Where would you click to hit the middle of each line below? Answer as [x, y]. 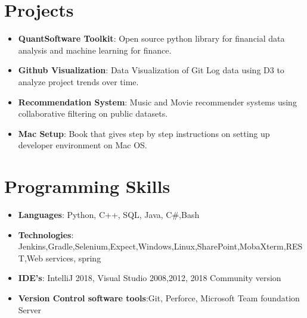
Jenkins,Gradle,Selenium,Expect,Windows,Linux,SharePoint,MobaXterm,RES [160, 246]
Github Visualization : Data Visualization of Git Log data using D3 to [151, 70]
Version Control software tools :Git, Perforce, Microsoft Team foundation [159, 297]
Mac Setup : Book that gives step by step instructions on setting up [144, 133]
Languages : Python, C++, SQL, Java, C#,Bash [109, 214]
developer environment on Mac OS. [83, 145]
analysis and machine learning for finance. [95, 50]
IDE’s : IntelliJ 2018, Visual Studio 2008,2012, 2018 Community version [150, 278]
